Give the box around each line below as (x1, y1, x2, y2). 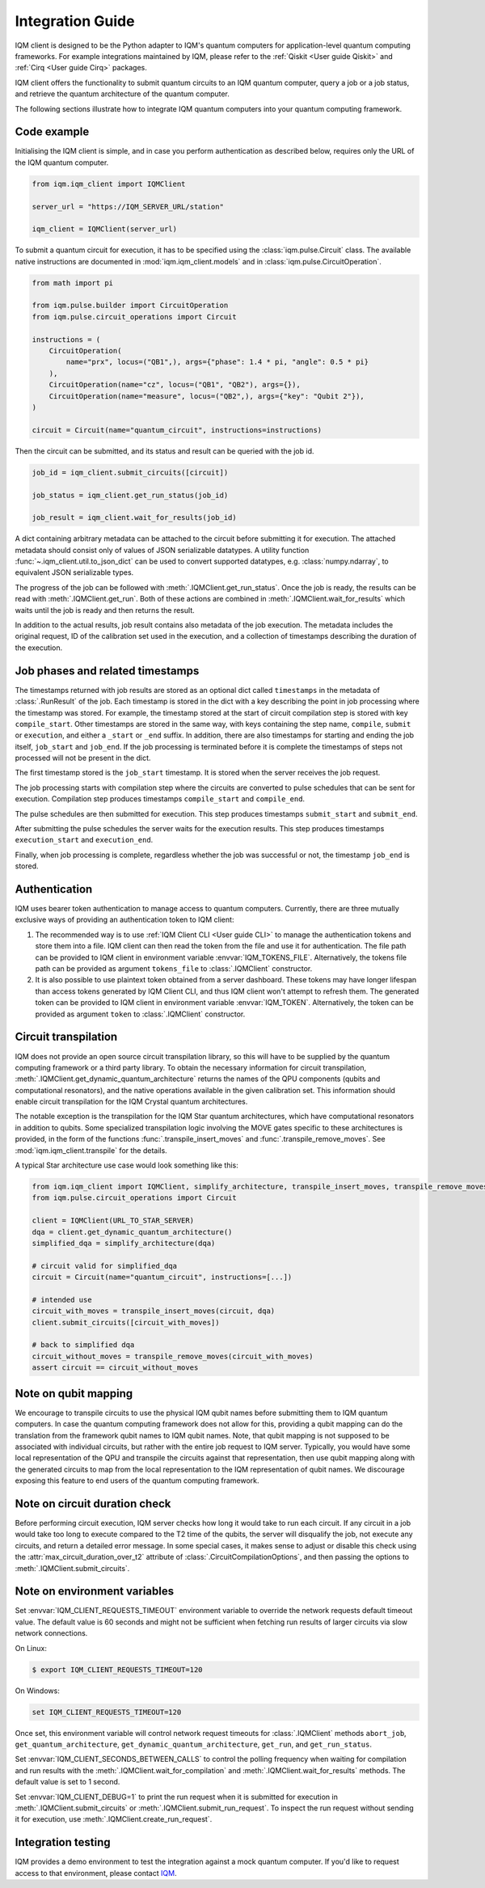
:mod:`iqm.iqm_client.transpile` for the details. (15, 1145, 167, 1155)
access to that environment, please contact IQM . (15, 1868, 177, 1877)
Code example (15, 125, 90, 139)
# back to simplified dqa (32, 1341, 135, 1349)
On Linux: (15, 1643, 48, 1653)
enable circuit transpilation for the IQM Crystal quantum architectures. (15, 1096, 248, 1107)
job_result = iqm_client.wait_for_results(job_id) (32, 513, 238, 522)
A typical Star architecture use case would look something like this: (15, 1160, 238, 1170)
